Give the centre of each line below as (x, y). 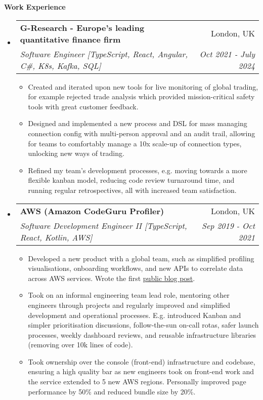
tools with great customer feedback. (83, 106)
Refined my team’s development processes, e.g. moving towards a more (138, 170)
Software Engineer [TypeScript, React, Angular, (104, 54)
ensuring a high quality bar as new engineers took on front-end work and (141, 371)
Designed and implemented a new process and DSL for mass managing (138, 123)
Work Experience (35, 7)
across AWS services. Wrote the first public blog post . (112, 278)
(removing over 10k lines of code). (80, 345)
